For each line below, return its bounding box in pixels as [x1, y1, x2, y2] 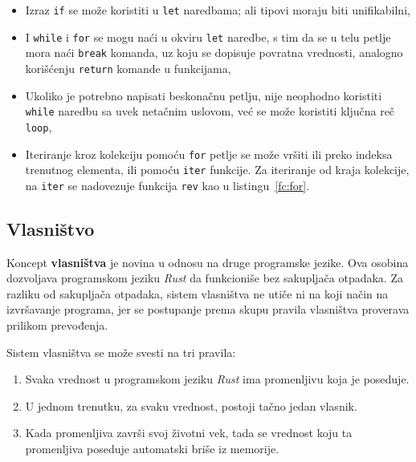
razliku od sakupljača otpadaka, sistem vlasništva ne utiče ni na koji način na [6, 285, 389, 302]
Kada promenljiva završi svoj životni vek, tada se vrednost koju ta [25, 424, 353, 441]
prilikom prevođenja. [6, 317, 108, 334]
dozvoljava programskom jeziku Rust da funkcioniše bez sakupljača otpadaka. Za [6, 269, 403, 286]
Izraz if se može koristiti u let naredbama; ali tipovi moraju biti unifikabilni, [25, 2, 410, 18]
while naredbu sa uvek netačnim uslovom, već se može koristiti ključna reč [25, 103, 395, 120]
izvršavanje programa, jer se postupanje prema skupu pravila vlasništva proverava [6, 301, 410, 318]
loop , [25, 118, 52, 135]
